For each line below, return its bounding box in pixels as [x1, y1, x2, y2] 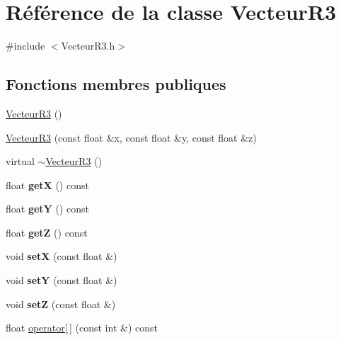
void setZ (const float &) [6, 296, 116, 311]
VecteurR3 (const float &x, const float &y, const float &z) [6, 130, 257, 144]
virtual [6, 154, 35, 169]
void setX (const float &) [6, 249, 117, 263]
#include [6, 38, 45, 53]
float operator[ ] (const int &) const [6, 320, 158, 335]
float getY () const [6, 201, 89, 216]
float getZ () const [6, 225, 88, 239]
